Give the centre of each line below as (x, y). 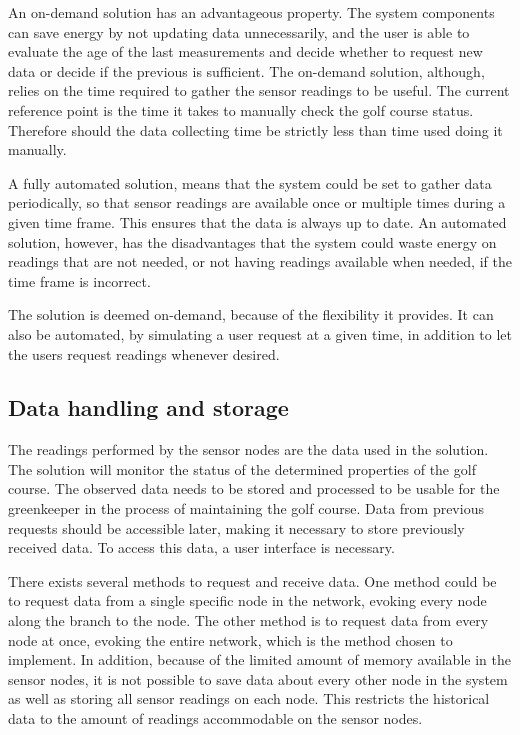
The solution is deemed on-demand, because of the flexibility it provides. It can (251, 314)
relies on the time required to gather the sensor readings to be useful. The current (259, 90)
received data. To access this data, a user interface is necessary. (201, 547)
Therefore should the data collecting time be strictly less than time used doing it (255, 129)
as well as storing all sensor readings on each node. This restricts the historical (249, 698)
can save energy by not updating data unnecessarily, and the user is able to (239, 31)
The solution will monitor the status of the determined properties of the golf (242, 468)
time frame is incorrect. (79, 280)
